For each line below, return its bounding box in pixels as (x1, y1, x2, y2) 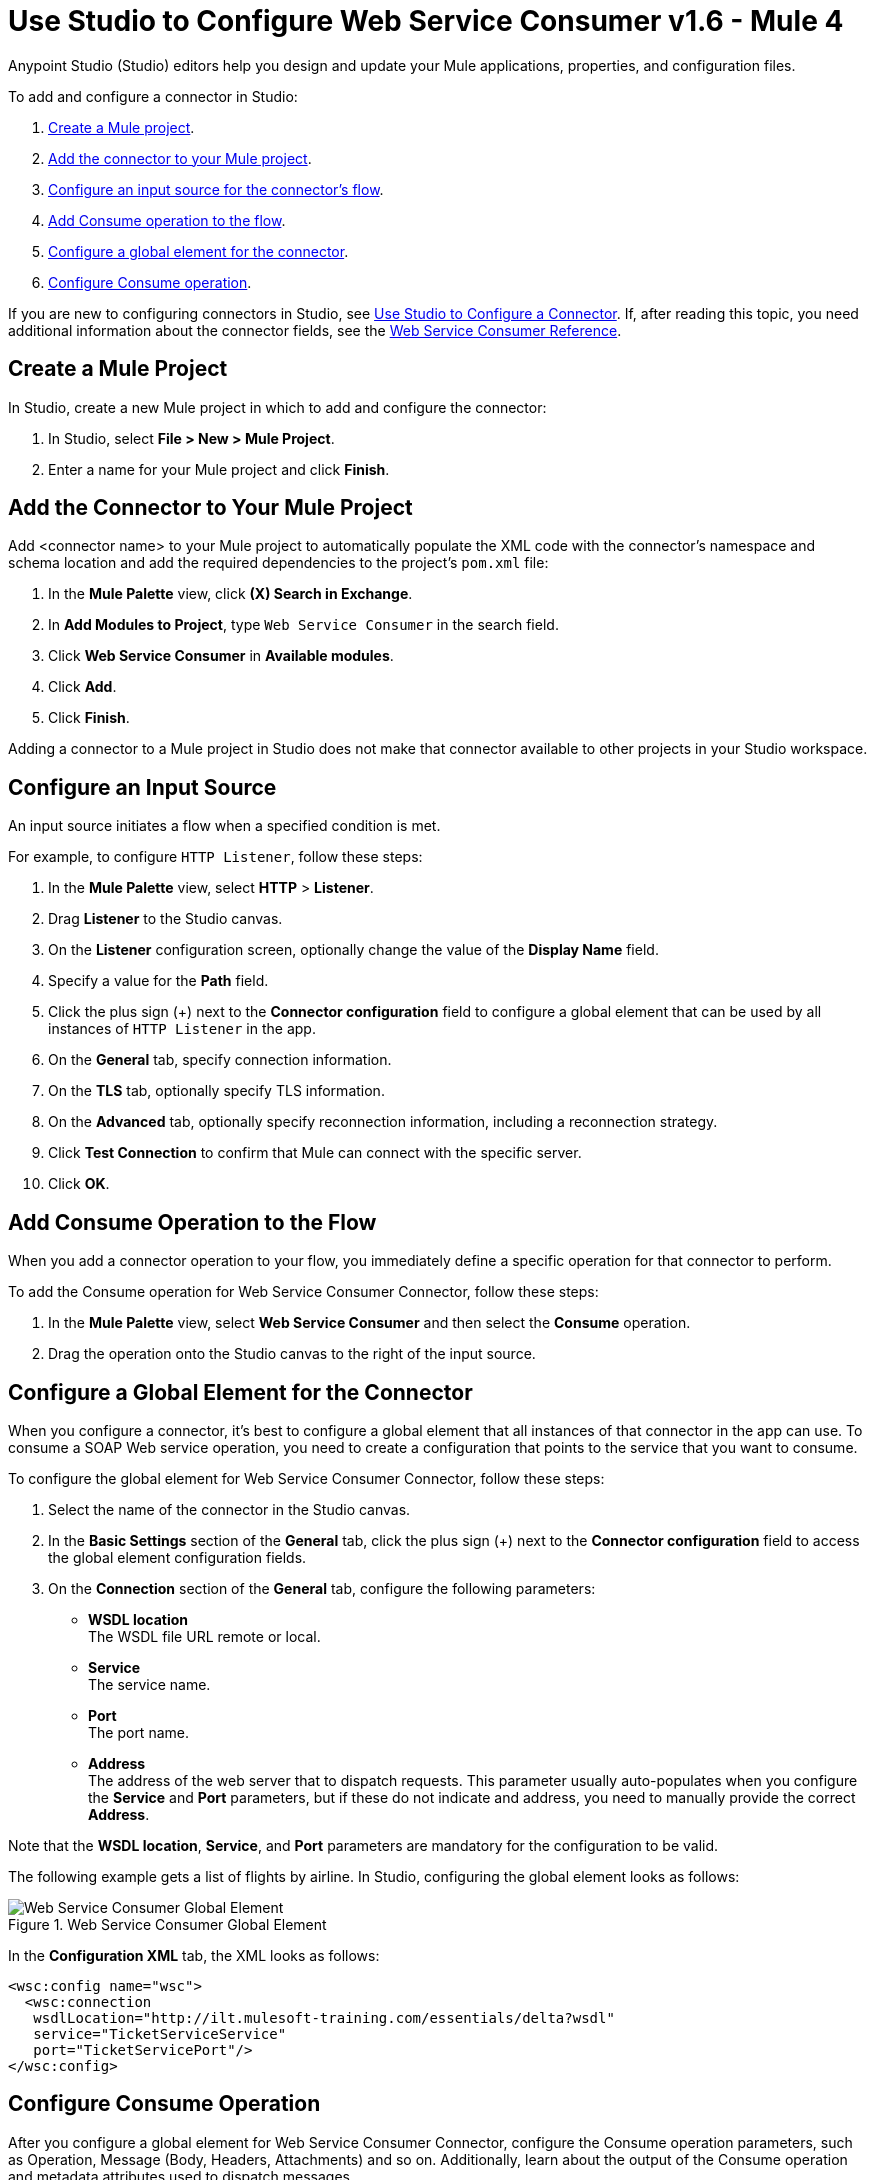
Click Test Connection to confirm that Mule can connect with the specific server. (48, 1144, 582, 1162)
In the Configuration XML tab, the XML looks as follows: (8, 1946, 380, 1964)
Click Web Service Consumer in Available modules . (48, 647, 394, 665)
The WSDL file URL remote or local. (88, 1627, 321, 1645)
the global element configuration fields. (48, 1548, 307, 1566)
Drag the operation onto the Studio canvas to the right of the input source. (48, 1345, 536, 1363)
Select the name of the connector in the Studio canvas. (48, 1500, 411, 1518)
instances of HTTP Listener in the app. (48, 1020, 316, 1038)
